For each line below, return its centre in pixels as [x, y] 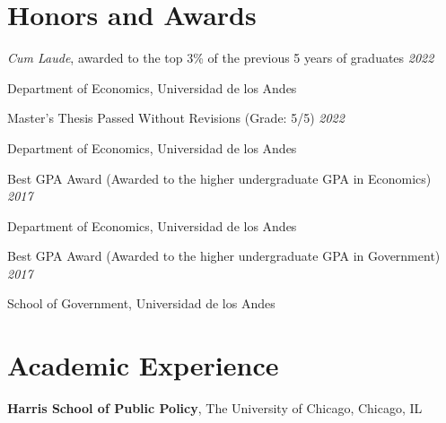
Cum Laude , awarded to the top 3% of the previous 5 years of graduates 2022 [221, 58]
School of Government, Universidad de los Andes [141, 303]
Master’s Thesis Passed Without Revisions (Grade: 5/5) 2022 [176, 118]
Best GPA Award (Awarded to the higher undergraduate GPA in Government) [224, 256]
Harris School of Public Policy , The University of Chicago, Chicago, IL [215, 408]
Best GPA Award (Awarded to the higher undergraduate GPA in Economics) [219, 178]
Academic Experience [143, 365]
